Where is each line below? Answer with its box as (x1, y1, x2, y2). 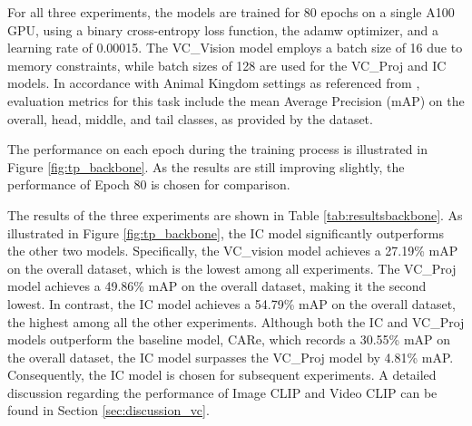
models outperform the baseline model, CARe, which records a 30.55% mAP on (7, 330, 451, 349)
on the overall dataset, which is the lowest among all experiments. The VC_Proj (7, 258, 457, 277)
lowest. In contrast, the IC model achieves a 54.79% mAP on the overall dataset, (7, 294, 457, 313)
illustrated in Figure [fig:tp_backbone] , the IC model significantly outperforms (7, 223, 444, 242)
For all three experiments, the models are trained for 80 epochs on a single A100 (7, 3, 455, 21)
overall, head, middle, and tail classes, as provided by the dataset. (7, 109, 373, 128)
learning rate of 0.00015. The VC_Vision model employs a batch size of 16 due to (7, 38, 463, 57)
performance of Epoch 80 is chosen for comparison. (7, 175, 290, 194)
